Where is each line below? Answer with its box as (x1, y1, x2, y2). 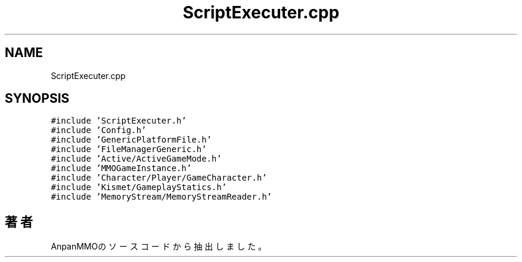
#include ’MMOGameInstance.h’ (51, 163, 192, 173)
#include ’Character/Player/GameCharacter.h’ (51, 173, 267, 183)
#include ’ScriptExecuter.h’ (51, 116, 187, 126)
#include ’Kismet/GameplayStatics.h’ (51, 182, 227, 192)
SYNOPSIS (5, 91, 70, 106)
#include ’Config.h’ (51, 125, 147, 135)
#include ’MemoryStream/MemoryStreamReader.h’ (51, 192, 272, 202)
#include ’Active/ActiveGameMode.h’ (51, 154, 222, 164)
